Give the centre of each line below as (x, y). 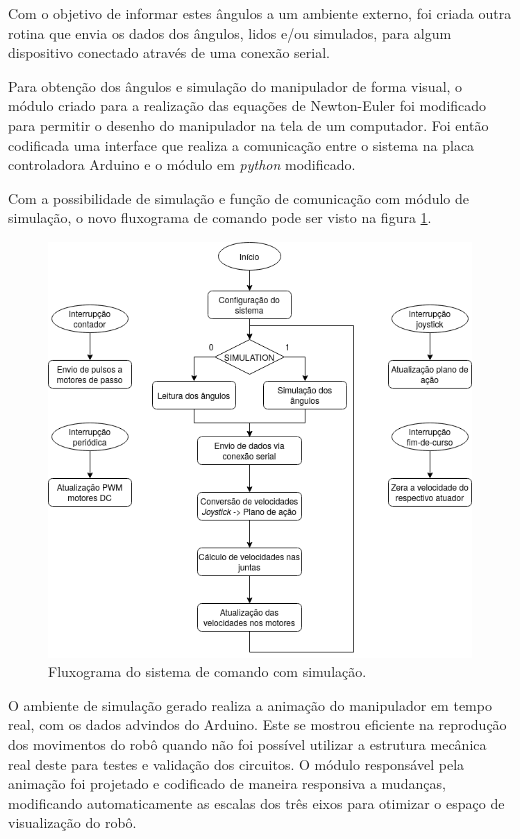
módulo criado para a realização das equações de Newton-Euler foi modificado (247, 105)
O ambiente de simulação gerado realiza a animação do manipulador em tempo (250, 704)
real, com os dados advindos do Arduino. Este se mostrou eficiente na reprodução (257, 724)
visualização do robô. (72, 822)
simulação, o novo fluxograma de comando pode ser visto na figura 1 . (220, 217)
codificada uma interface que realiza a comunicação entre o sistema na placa (241, 144)
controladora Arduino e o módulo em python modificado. (182, 164)
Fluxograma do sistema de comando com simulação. (207, 671)
